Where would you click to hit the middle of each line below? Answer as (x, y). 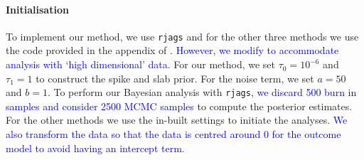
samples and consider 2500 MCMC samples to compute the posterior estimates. (179, 106)
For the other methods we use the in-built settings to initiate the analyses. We (177, 120)
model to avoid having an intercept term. (95, 148)
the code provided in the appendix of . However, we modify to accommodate (172, 50)
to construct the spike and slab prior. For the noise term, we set (175, 78)
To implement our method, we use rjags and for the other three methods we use (182, 36)
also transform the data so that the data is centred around (133, 134)
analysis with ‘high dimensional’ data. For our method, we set (141, 64)
